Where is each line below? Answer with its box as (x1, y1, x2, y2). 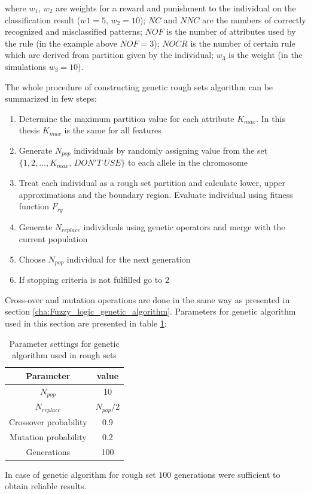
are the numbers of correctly (202, 13, 306, 26)
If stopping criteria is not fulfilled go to (19, 273, 163, 286)
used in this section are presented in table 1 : (5, 316, 167, 329)
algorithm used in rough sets (12, 349, 117, 361)
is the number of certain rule (190, 36, 295, 49)
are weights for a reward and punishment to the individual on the (56, 2, 296, 14)
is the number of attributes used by (166, 25, 296, 38)
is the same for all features (64, 124, 161, 136)
